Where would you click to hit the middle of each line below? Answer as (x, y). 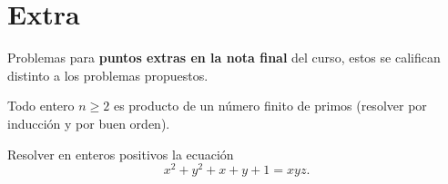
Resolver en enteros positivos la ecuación (121, 154)
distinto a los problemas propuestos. (108, 75)
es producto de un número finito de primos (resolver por (270, 106)
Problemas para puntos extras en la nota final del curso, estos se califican (224, 58)
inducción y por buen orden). (89, 123)
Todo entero (41, 106)
